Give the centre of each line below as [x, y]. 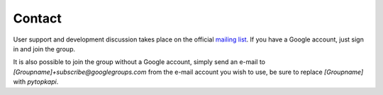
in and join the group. [44, 49]
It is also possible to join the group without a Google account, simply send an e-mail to [139, 62]
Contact [37, 18]
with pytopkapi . [36, 82]
